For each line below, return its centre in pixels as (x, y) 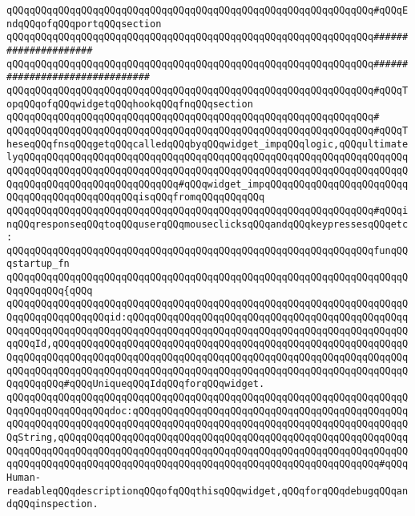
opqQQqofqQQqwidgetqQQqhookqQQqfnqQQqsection (130, 104)
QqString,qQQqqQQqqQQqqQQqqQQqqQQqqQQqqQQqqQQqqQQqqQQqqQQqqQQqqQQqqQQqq (207, 437)
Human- (24, 477)
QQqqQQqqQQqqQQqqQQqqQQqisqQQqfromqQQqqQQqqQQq (136, 198)
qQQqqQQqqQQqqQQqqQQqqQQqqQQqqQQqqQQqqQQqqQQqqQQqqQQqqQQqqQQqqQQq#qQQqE (207, 10)
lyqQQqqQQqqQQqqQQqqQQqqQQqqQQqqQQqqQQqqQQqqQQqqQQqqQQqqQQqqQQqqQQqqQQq (207, 157)
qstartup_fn (38, 264)
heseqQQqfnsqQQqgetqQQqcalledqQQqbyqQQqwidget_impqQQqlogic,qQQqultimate (207, 144)
